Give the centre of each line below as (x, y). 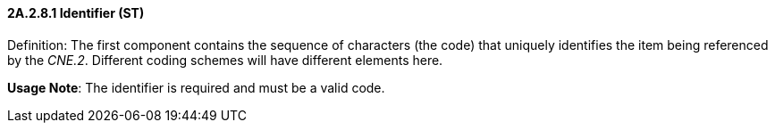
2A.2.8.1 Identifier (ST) (76, 13)
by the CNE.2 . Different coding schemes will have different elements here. (225, 60)
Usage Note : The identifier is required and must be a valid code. (196, 87)
